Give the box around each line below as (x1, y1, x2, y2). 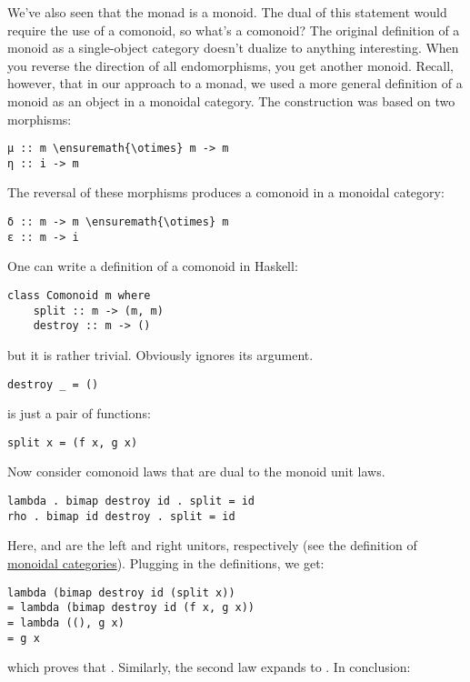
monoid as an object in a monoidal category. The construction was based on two (7, 91, 455, 110)
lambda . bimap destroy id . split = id (7, 495, 255, 508)
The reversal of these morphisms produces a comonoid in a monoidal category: (7, 183, 445, 202)
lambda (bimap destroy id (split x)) (7, 586, 235, 599)
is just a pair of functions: (7, 404, 151, 423)
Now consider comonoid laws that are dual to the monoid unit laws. (7, 462, 385, 481)
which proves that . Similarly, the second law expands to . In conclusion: (7, 657, 411, 677)
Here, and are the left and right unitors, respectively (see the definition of (7, 536, 417, 555)
